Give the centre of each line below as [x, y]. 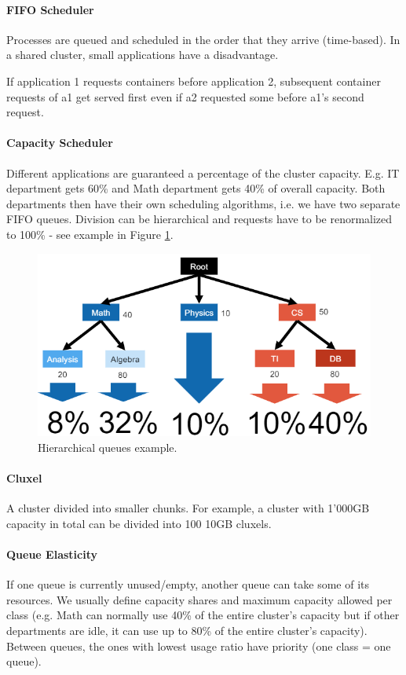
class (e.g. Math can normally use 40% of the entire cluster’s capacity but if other [203, 615]
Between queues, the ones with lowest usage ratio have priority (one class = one [199, 646]
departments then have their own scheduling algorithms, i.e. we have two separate [203, 203]
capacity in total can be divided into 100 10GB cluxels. [139, 523]
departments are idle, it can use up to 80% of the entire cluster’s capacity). [187, 630]
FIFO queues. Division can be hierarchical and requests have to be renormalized [199, 219]
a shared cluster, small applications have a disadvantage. [143, 55]
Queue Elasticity [52, 554]
